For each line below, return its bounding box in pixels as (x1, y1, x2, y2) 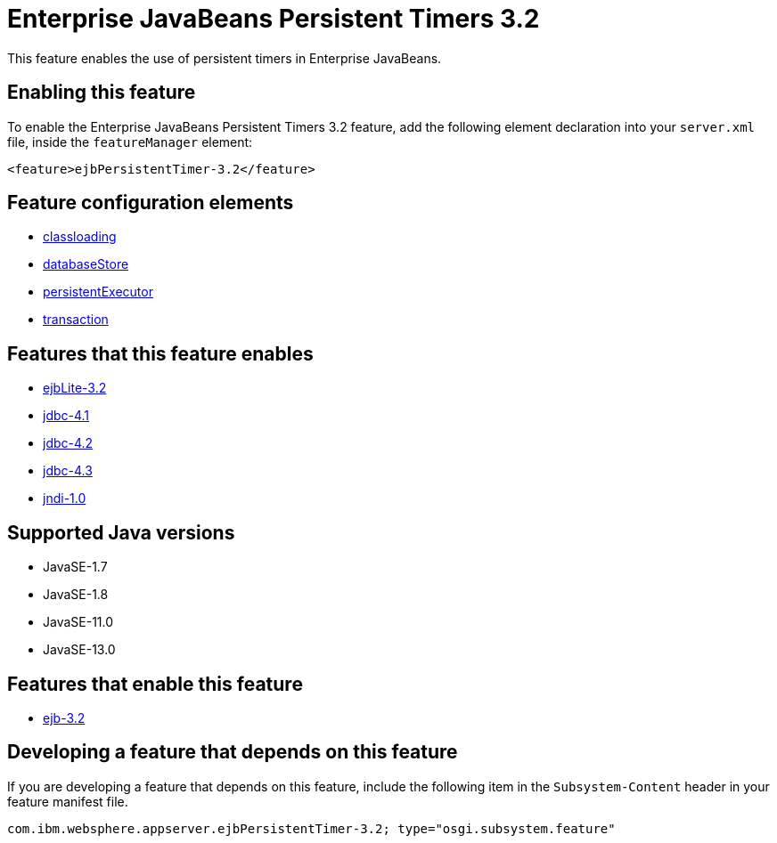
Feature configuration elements (7, 191, 294, 215)
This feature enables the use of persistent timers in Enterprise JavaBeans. (7, 50, 442, 66)
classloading (43, 229, 117, 245)
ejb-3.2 (43, 709, 86, 725)
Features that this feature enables (7, 342, 314, 365)
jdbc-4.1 (43, 408, 90, 424)
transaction (43, 312, 109, 328)
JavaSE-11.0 (43, 614, 114, 630)
